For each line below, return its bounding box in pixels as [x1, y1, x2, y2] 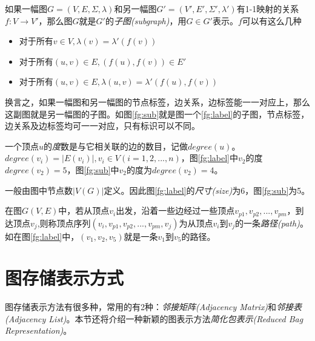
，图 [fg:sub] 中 [67, 163, 119, 176]
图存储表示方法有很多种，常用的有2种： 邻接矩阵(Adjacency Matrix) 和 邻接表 [5, 300, 302, 313]
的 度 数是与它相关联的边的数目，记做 [44, 139, 188, 152]
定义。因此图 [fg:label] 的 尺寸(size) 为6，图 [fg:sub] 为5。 [104, 184, 310, 196]
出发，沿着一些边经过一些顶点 [116, 204, 235, 217]
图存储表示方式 [5, 265, 124, 290]
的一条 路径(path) [235, 216, 300, 229]
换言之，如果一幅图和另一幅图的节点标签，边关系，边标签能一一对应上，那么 [5, 95, 310, 108]
